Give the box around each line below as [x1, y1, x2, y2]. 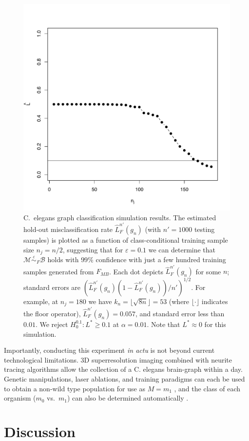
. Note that [147, 319, 180, 329]
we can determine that [148, 244, 216, 254]
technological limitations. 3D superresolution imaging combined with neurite [4, 354, 232, 364]
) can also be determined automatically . [67, 393, 189, 403]
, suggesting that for [62, 244, 123, 254]
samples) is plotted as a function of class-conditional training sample [23, 234, 228, 245]
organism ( [4, 393, 36, 403]
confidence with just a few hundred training [96, 254, 226, 264]
